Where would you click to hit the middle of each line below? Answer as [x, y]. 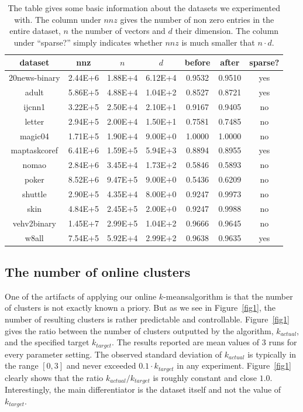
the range [22, 365]
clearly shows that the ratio [54, 377]
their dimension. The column [227, 31]
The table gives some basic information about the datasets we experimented [144, 8]
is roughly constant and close [205, 377]
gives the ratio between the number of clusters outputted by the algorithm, [139, 330]
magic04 [34, 135]
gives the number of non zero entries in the [197, 19]
